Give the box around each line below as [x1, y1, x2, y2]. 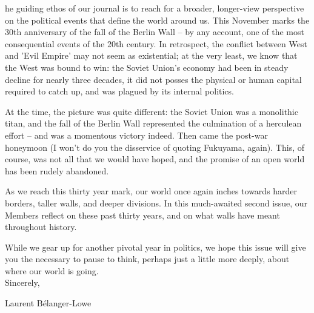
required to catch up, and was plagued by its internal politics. [5, 85, 234, 97]
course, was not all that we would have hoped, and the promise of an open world [5, 153, 305, 165]
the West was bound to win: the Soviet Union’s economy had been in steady [5, 61, 289, 73]
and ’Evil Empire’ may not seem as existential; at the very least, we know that [5, 49, 298, 62]
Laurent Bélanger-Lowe [5, 297, 92, 309]
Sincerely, [5, 276, 40, 289]
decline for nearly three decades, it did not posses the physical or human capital [5, 73, 302, 85]
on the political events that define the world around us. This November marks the [5, 13, 310, 26]
